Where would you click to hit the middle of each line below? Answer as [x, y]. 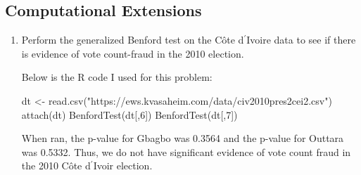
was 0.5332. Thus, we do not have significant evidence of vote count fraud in [186, 151]
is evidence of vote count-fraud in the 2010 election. [133, 53]
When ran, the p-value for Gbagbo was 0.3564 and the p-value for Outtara [183, 138]
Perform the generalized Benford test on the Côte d [133, 40]
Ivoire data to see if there [301, 40]
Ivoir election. [123, 166]
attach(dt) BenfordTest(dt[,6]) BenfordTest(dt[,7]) [129, 114]
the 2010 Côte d [56, 166]
